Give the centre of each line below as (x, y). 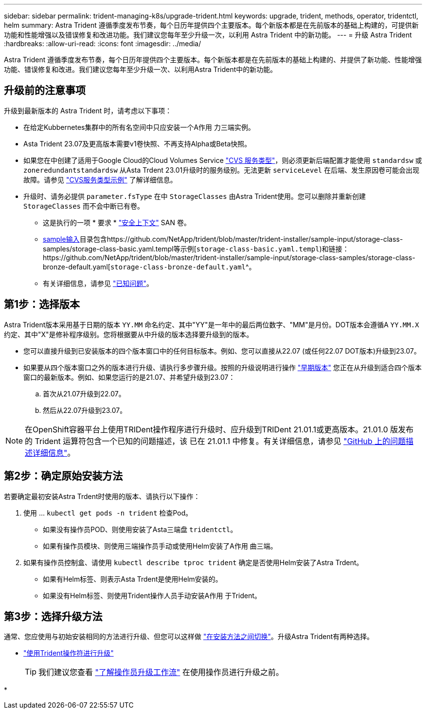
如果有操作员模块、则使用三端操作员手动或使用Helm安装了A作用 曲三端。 (160, 546)
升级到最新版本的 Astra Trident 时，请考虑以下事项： (88, 110)
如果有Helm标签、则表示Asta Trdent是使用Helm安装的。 (133, 579)
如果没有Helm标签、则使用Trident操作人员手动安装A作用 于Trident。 (152, 595)
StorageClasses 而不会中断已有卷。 (84, 206)
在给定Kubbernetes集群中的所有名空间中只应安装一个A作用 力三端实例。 (139, 127)
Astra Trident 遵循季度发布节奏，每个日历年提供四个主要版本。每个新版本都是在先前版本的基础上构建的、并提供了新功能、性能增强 (213, 60)
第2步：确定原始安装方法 (63, 476)
